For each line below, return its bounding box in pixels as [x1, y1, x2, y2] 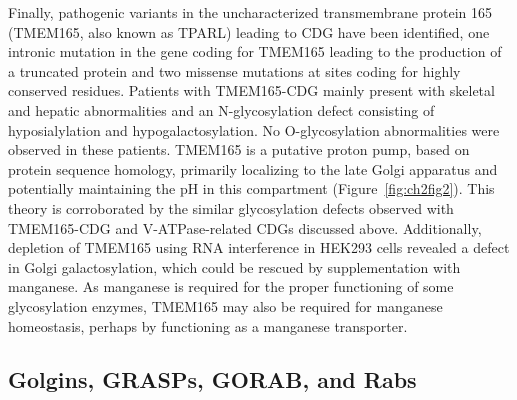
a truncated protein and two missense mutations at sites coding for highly [8, 60, 461, 81]
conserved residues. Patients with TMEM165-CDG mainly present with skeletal [8, 80, 495, 101]
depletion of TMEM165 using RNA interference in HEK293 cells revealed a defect [8, 237, 510, 258]
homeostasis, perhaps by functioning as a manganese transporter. [8, 315, 408, 336]
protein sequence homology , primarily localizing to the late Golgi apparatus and [8, 158, 498, 179]
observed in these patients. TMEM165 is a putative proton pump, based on [8, 139, 470, 160]
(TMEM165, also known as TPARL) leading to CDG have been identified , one [8, 21, 490, 42]
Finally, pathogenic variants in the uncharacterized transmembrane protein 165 [8, 2, 493, 22]
